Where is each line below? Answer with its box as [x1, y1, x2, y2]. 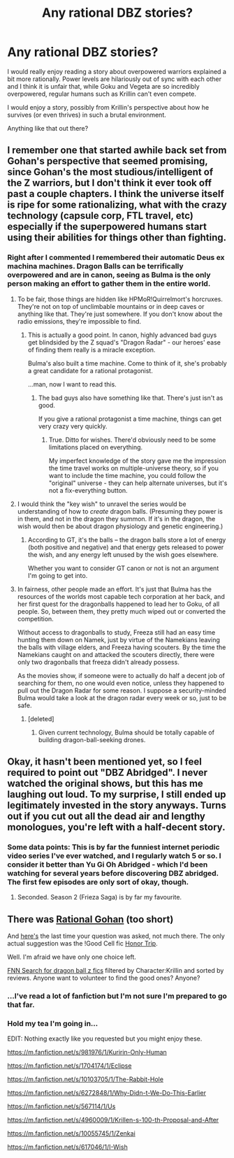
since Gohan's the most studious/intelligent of [7, 166, 214, 178]
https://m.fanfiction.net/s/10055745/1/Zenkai [7, 1129, 136, 1138]
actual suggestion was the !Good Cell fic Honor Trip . [7, 939, 159, 948]
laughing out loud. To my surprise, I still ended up [7, 788, 226, 801]
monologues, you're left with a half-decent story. [7, 821, 226, 833]
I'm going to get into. [27, 571, 88, 579]
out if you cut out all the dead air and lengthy [7, 811, 206, 823]
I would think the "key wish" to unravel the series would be [17, 500, 187, 508]
